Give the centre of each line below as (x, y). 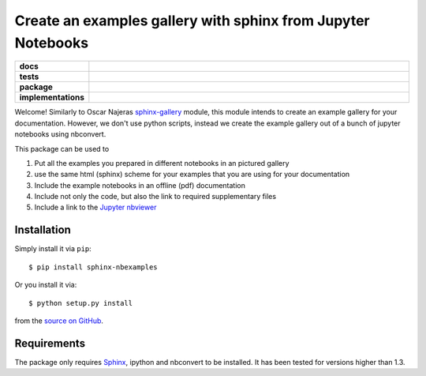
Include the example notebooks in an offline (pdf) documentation (140, 185)
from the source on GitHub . (59, 321)
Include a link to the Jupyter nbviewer (95, 207)
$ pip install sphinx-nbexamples (93, 267)
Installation (43, 230)
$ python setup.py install (81, 303)
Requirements (50, 343)
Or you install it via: (46, 285)
